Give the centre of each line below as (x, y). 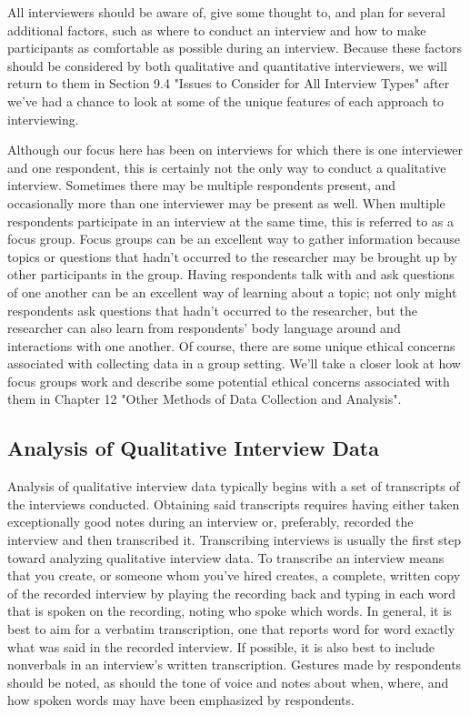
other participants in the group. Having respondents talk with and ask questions (231, 274)
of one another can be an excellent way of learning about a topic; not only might (232, 292)
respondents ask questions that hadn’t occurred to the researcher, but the (213, 310)
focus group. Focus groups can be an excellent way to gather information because (234, 239)
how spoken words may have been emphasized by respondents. (181, 700)
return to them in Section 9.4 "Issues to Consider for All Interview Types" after (229, 83)
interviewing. (43, 119)
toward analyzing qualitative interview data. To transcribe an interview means (226, 557)
